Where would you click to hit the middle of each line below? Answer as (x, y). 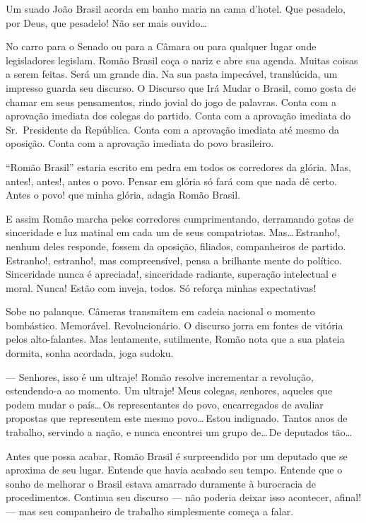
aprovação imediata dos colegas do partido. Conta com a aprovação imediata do (178, 116)
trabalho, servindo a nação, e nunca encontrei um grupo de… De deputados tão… (179, 432)
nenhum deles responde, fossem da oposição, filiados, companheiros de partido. (176, 246)
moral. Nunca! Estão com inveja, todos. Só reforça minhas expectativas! (161, 287)
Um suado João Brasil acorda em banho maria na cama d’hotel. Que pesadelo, (176, 8)
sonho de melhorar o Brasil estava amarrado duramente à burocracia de (161, 483)
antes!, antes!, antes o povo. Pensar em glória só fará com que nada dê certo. (171, 181)
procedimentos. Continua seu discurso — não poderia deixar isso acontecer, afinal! (184, 497)
